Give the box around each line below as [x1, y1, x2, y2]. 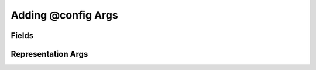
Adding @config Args [11, 9, 118, 21]
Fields [11, 31, 34, 40]
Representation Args [11, 49, 88, 59]
